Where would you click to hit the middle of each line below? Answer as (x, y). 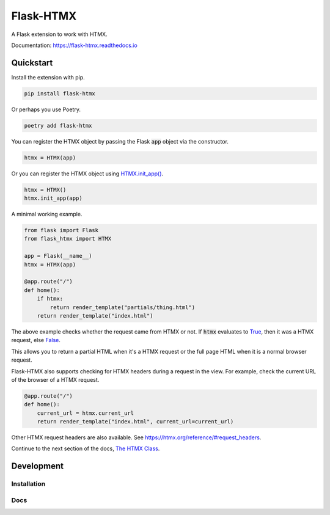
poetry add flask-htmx (58, 126)
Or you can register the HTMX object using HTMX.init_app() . (87, 173)
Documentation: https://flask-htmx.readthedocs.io (74, 45)
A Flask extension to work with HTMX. (59, 34)
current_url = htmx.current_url (86, 413)
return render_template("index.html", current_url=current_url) (135, 422)
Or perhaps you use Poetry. (46, 109)
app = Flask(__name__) (58, 256)
